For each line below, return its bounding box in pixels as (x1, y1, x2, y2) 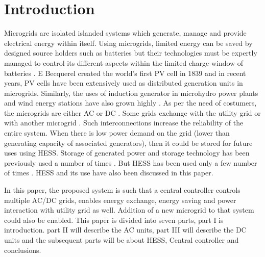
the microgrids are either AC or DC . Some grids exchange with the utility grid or (4, 107, 261, 118)
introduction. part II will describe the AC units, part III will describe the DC (4, 224, 247, 235)
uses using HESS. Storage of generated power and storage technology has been (4, 147, 250, 158)
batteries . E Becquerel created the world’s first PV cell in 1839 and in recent (4, 67, 246, 78)
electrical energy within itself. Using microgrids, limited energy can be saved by (4, 37, 253, 48)
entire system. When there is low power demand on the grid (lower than (4, 127, 230, 138)
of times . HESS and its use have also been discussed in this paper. (4, 167, 213, 178)
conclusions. (4, 244, 41, 255)
